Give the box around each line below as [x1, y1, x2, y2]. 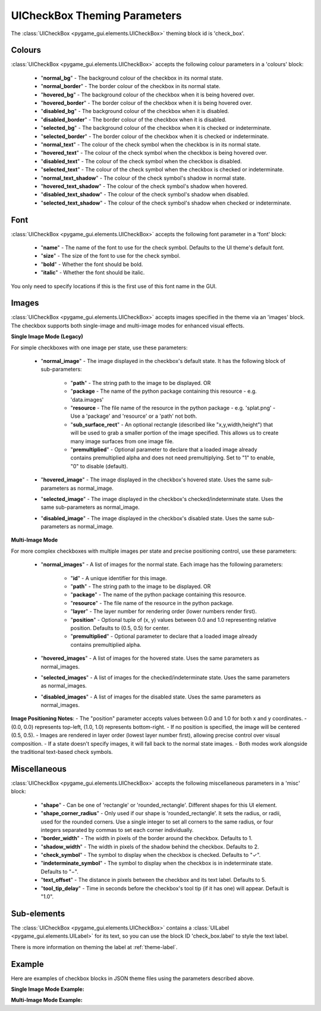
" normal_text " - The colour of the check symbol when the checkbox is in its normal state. [40, 140, 261, 148]
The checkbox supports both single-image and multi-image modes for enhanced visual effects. [11, 322, 245, 329]
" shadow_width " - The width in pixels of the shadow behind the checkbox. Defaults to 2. [40, 843, 259, 850]
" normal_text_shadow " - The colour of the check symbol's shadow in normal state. [40, 174, 246, 181]
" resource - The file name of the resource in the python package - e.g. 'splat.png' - [70, 404, 276, 411]
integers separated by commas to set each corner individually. [40, 826, 194, 833]
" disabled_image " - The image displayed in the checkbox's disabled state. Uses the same [40, 515, 262, 522]
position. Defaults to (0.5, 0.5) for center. [70, 624, 170, 631]
